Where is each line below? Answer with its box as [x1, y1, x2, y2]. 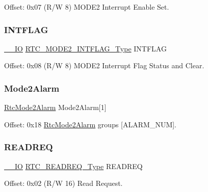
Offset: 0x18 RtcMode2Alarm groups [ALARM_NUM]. [4, 119, 177, 129]
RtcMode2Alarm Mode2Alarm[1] [4, 102, 107, 113]
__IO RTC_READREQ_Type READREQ [4, 160, 143, 171]
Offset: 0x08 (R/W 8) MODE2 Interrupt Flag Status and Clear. [4, 60, 204, 71]
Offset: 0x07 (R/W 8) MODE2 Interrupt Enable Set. [4, 2, 169, 12]
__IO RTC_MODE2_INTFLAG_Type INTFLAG [4, 43, 167, 53]
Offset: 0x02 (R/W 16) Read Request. [4, 178, 123, 188]
